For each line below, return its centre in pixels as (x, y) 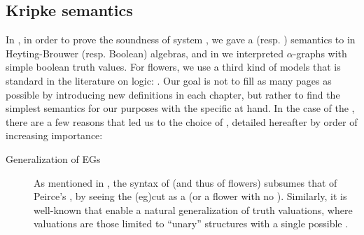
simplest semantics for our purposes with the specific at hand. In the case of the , (180, 108)
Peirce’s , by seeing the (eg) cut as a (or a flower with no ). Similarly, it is (190, 196)
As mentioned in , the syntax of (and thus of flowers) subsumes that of (185, 182)
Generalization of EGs (53, 158)
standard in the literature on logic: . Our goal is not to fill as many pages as (169, 80)
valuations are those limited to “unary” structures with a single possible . (191, 223)
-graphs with (320, 53)
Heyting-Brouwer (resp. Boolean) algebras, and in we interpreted (145, 53)
